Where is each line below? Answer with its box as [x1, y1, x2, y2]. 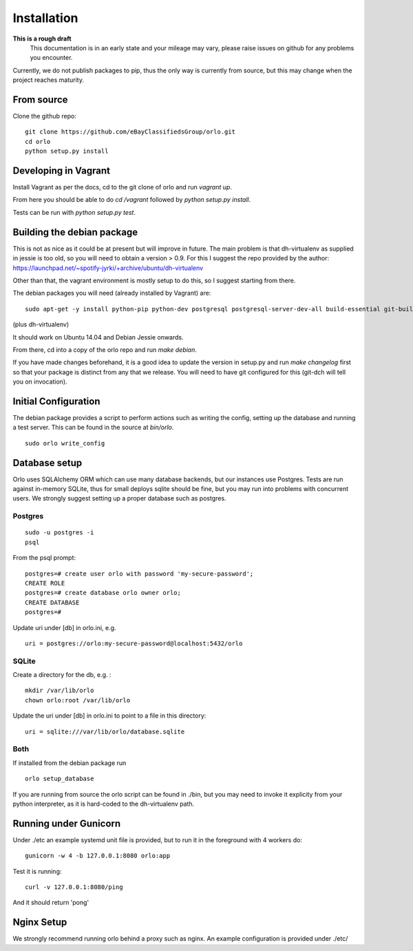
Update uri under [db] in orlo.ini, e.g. [12, 623, 116, 631]
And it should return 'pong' [12, 899, 89, 907]
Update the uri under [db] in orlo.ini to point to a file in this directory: [12, 711, 206, 720]
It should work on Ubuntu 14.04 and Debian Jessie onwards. [12, 333, 184, 341]
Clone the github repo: [12, 112, 77, 121]
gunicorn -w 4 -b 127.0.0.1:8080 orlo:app [25, 852, 171, 860]
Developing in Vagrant [12, 165, 110, 176]
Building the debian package [12, 226, 138, 238]
